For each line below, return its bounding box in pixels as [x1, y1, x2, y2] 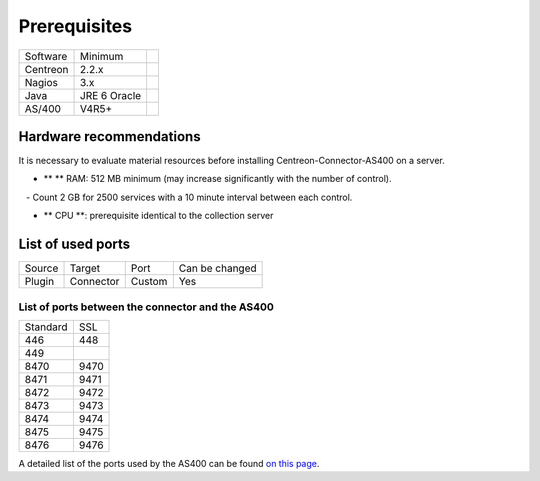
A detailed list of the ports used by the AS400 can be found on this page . [18, 457, 320, 469]
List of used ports [18, 236, 131, 253]
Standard [24, 320, 69, 334]
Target [69, 261, 101, 275]
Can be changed [178, 261, 257, 275]
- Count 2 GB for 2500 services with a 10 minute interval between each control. [25, 191, 353, 203]
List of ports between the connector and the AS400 [18, 300, 275, 314]
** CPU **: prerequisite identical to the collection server [43, 210, 274, 222]
